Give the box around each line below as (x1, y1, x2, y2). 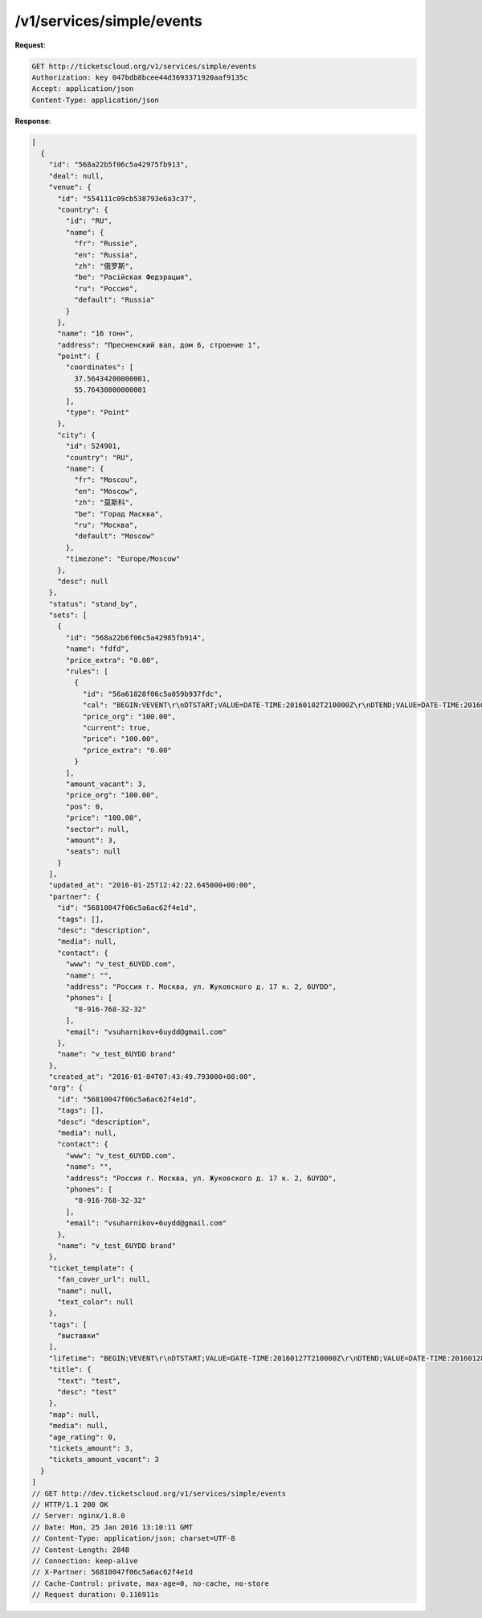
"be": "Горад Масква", (73, 509, 164, 518)
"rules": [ (65, 667, 108, 676)
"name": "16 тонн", (57, 329, 134, 338)
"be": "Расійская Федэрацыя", (73, 273, 193, 282)
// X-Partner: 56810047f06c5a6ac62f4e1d (31, 1567, 193, 1577)
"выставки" (57, 1332, 100, 1340)
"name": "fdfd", (65, 644, 130, 653)
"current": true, (82, 723, 151, 732)
